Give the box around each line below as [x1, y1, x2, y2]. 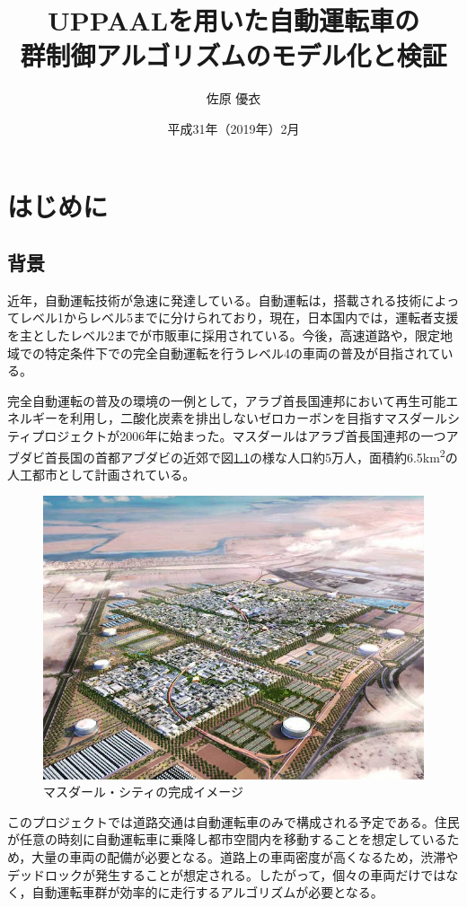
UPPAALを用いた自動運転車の [47, 2, 420, 39]
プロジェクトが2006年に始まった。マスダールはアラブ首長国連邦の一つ [31, 427, 446, 445]
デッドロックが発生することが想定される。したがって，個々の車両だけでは [7, 865, 446, 884]
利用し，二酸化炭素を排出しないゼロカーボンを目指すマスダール [69, 409, 447, 427]
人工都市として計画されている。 [7, 464, 196, 483]
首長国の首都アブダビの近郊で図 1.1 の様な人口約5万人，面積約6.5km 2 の [44, 445, 458, 466]
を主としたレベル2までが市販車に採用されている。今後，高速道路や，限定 [7, 326, 441, 345]
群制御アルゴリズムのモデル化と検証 [20, 37, 447, 74]
